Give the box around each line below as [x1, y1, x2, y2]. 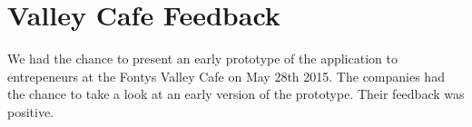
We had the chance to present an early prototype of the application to [7, 49, 398, 68]
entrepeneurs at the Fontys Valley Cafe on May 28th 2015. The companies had [7, 66, 445, 85]
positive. [7, 102, 54, 121]
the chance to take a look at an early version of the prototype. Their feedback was [7, 84, 465, 103]
